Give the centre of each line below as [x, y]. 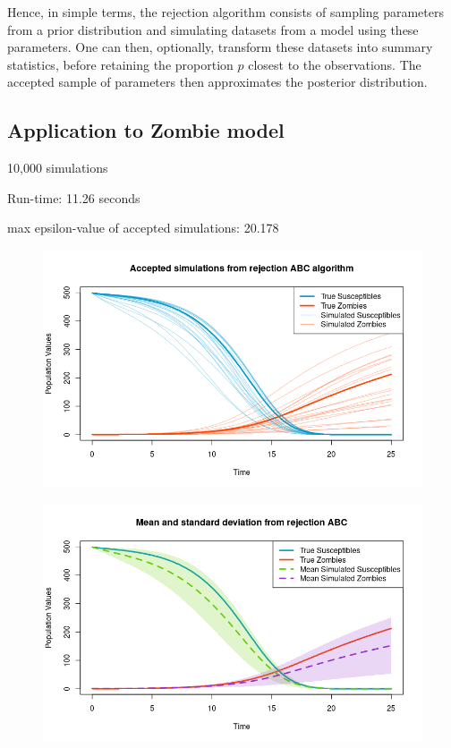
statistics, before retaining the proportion [120, 64]
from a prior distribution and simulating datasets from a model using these [213, 29]
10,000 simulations [58, 168]
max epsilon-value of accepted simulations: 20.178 [143, 228]
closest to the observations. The [335, 64]
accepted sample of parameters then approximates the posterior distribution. [217, 82]
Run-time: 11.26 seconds [74, 197]
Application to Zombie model [146, 130]
